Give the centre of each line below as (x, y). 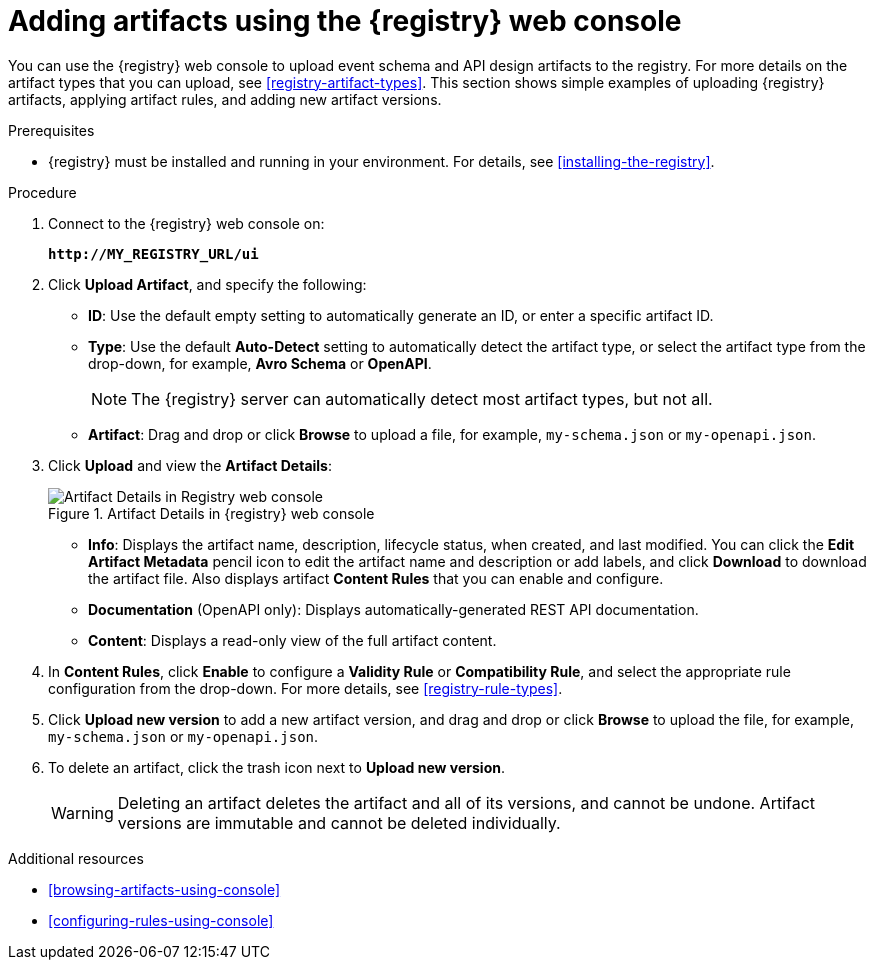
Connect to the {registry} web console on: (186, 223)
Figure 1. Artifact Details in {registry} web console (211, 513)
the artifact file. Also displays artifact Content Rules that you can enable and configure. (376, 578)
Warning (82, 812)
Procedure (42, 192)
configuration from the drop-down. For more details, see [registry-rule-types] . (305, 688)
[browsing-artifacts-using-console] (164, 889)
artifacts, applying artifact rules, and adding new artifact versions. (225, 99)
